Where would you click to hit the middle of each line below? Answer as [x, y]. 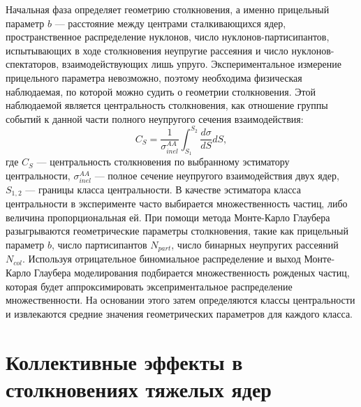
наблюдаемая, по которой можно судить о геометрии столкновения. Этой [161, 91]
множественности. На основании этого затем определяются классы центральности [180, 300]
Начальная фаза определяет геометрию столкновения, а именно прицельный [168, 9]
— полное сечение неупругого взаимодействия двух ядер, [217, 175]
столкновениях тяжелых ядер [139, 388]
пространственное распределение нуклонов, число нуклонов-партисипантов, [168, 37]
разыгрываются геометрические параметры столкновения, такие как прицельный [177, 231]
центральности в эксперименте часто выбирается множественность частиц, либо [177, 203]
